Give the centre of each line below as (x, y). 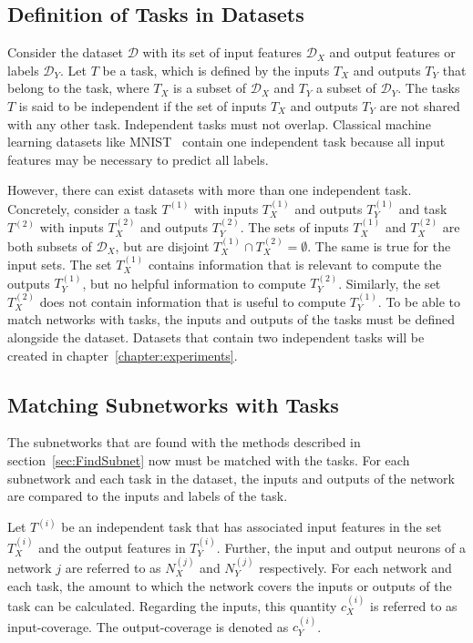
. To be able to (419, 301)
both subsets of (50, 245)
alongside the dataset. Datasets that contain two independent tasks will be (216, 337)
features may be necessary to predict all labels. (138, 159)
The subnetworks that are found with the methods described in (184, 442)
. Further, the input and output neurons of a (341, 547)
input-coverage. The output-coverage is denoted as (148, 626)
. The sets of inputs (294, 227)
